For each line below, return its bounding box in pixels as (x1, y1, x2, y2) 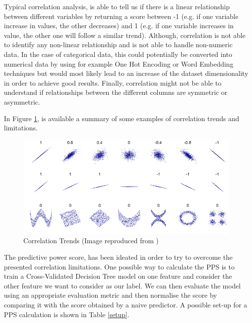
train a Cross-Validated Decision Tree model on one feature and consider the (4, 271, 232, 281)
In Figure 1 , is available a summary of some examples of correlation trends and (4, 113, 239, 123)
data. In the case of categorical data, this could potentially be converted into (4, 49, 233, 59)
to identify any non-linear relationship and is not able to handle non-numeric (4, 39, 233, 50)
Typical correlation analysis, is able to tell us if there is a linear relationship (4, 1, 230, 11)
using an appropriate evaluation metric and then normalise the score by (4, 290, 217, 300)
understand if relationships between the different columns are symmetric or (4, 87, 227, 97)
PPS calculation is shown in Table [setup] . (4, 309, 130, 319)
